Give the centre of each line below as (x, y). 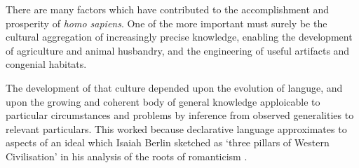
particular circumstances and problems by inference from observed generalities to (180, 115)
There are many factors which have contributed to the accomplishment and (168, 9)
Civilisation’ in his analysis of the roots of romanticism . (127, 156)
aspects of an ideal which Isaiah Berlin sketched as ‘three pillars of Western (168, 142)
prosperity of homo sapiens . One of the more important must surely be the (167, 23)
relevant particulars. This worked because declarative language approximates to (176, 128)
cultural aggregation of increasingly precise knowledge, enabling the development (179, 37)
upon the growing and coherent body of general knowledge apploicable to (163, 101)
